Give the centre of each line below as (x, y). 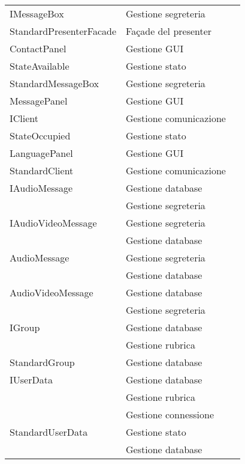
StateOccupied (40, 136)
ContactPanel (38, 48)
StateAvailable (40, 66)
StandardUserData (49, 432)
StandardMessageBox (54, 83)
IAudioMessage (41, 188)
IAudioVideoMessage (53, 223)
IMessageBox (37, 14)
